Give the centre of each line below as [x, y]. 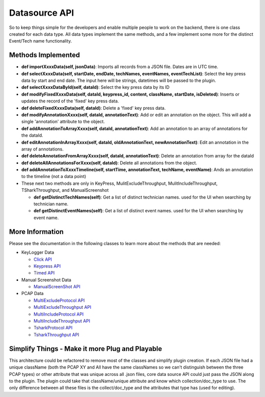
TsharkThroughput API [56, 335]
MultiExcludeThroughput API [63, 307]
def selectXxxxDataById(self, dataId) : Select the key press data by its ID [95, 87]
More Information [36, 232]
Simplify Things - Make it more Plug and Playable [86, 349]
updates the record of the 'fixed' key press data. [70, 101]
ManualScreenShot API [57, 287]
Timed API [44, 273]
